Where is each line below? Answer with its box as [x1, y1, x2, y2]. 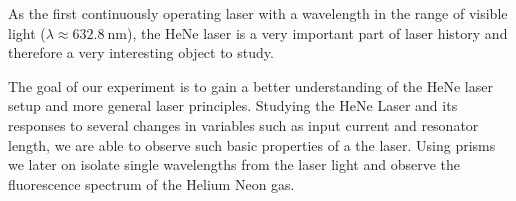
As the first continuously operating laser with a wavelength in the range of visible [8, 3, 508, 23]
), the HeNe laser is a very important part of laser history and [126, 22, 508, 43]
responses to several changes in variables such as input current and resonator [8, 114, 479, 135]
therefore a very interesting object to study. [8, 42, 274, 63]
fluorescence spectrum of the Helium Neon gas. [8, 173, 295, 194]
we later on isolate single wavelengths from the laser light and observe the [8, 154, 460, 175]
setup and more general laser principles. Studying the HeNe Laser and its [8, 95, 458, 116]
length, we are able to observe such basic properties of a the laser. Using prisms [8, 134, 496, 155]
